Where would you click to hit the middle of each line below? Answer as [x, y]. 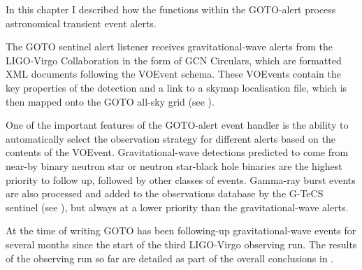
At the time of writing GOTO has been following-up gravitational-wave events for [181, 230]
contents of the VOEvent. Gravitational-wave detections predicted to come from [177, 152]
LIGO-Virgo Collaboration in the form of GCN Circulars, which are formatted [174, 60]
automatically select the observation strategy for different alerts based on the [171, 138]
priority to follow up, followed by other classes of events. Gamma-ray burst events [181, 179]
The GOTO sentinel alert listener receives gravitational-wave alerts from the [169, 47]
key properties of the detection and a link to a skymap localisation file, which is [176, 87]
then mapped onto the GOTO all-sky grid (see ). [110, 101]
